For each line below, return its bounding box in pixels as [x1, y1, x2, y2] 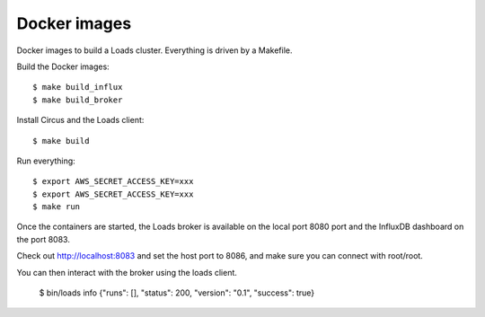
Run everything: [16, 155, 75, 166]
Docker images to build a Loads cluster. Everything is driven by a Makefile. [16, 45, 293, 56]
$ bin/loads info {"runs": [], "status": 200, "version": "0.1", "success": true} [39, 287, 315, 298]
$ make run [32, 202, 81, 212]
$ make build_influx [32, 82, 123, 92]
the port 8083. [16, 233, 71, 244]
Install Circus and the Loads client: [16, 115, 145, 126]
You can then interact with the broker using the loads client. [16, 267, 238, 277]
